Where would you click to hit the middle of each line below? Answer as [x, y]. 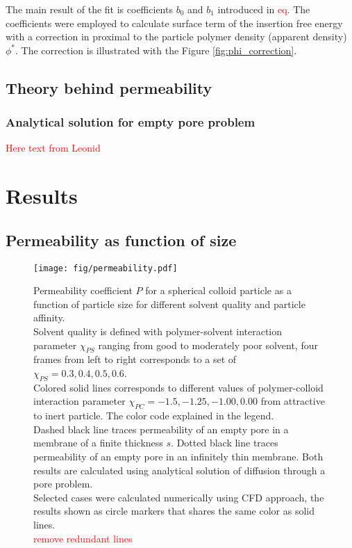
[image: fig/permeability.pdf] [106, 268]
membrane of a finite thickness [98, 443]
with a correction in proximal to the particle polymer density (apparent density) [176, 37]
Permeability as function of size [121, 240]
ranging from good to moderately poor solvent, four [208, 345]
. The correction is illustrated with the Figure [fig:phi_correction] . [156, 50]
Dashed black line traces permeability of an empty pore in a [161, 429]
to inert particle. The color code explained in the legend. [154, 416]
